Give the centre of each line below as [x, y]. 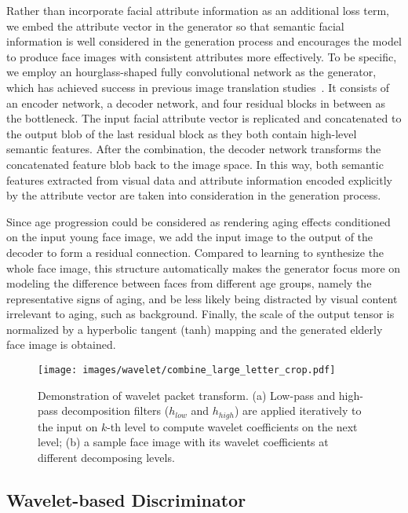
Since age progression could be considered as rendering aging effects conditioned [199, 221]
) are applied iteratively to [298, 410]
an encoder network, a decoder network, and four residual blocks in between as [196, 103]
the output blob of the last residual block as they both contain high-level [182, 133]
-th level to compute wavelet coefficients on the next [232, 426]
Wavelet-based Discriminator [126, 499]
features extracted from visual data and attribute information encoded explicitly [199, 180]
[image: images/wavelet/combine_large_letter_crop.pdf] [187, 370]
